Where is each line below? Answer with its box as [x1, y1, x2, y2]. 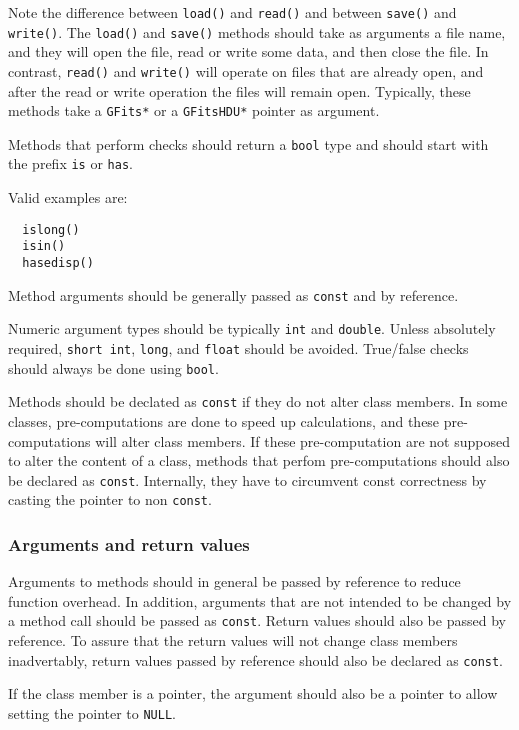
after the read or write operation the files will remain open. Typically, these [8, 80, 471, 101]
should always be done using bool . [8, 357, 219, 378]
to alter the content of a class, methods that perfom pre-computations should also [8, 450, 510, 471]
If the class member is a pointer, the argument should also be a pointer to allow [8, 683, 498, 704]
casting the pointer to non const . [8, 489, 212, 510]
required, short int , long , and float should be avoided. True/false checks [8, 338, 469, 358]
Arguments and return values [8, 531, 250, 556]
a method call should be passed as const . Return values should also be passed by [8, 610, 506, 631]
